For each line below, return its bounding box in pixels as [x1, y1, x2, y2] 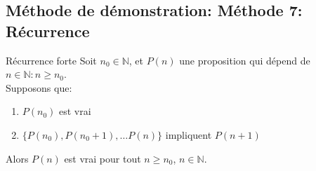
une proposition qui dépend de [179, 53, 310, 67]
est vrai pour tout [64, 151, 141, 165]
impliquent [165, 127, 212, 142]
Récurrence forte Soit [6, 53, 97, 67]
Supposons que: [6, 80, 72, 95]
